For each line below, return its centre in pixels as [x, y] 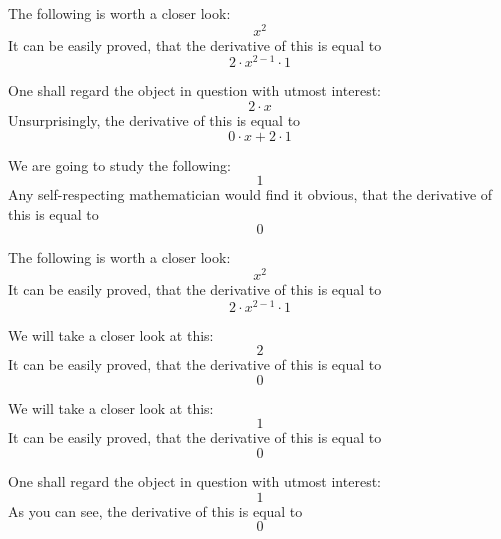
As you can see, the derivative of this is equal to [155, 510]
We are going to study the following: [119, 164]
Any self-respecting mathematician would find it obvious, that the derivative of [250, 194]
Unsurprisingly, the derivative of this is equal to [154, 119]
